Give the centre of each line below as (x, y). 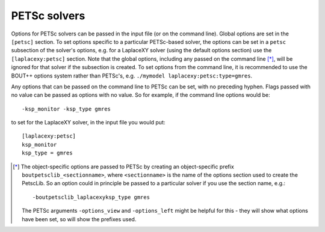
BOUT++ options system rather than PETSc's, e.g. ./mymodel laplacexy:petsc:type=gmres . (132, 76)
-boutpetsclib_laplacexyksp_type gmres (91, 197)
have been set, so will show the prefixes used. (79, 219)
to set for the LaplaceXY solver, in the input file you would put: (88, 123)
